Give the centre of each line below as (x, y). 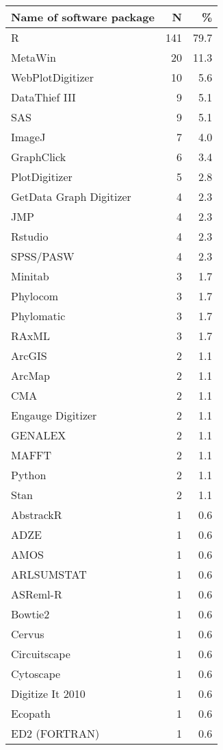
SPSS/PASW (43, 256)
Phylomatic (38, 316)
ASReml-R (37, 594)
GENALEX (39, 435)
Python (29, 475)
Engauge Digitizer (54, 415)
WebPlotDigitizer (52, 77)
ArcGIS (29, 355)
